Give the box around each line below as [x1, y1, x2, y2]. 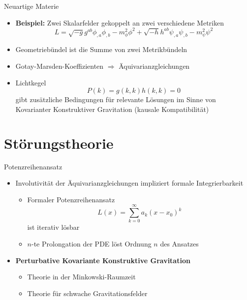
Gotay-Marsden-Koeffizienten [15, 61, 104, 71]
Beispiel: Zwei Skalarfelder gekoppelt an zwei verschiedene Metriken [15, 17, 224, 27]
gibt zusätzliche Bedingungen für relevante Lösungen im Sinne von [15, 94, 216, 105]
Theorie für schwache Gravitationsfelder [27, 288, 148, 298]
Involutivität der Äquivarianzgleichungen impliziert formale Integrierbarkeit [15, 178, 244, 188]
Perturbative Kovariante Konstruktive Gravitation [15, 255, 190, 265]
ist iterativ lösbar [27, 222, 80, 232]
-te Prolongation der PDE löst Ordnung [31, 239, 152, 249]
